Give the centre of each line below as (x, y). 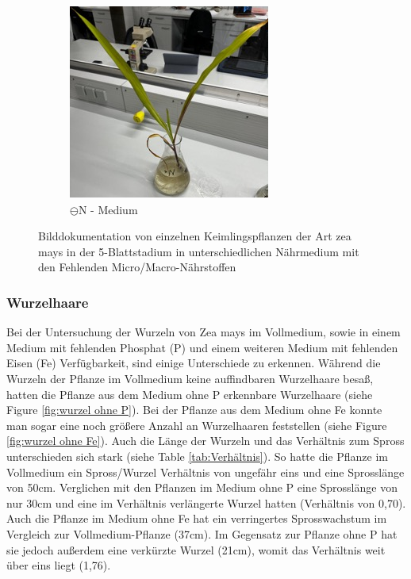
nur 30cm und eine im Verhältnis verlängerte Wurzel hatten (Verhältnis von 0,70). (206, 502)
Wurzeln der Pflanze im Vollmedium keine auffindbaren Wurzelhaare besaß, (190, 378)
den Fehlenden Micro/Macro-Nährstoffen (137, 267)
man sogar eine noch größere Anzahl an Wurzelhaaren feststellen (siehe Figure (197, 425)
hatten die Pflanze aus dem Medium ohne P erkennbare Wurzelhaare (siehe (190, 394)
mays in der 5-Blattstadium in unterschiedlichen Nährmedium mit (199, 251)
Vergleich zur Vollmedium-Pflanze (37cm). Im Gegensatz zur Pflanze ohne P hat (202, 533)
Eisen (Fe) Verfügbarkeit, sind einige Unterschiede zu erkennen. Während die (194, 363)
